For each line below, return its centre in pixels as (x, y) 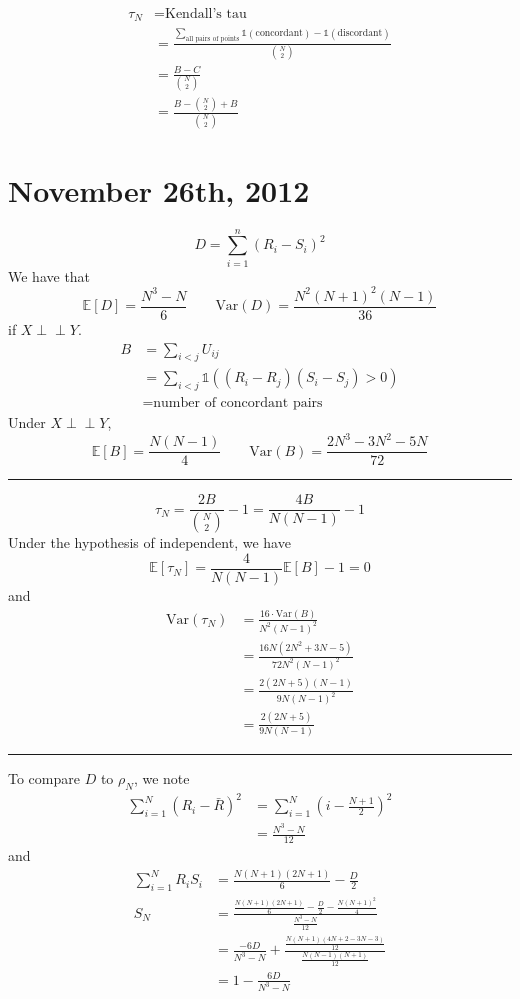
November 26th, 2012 (159, 189)
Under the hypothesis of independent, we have (149, 542)
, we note (161, 777)
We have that (49, 275)
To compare (44, 777)
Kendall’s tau (206, 14)
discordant (360, 33)
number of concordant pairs (238, 403)
